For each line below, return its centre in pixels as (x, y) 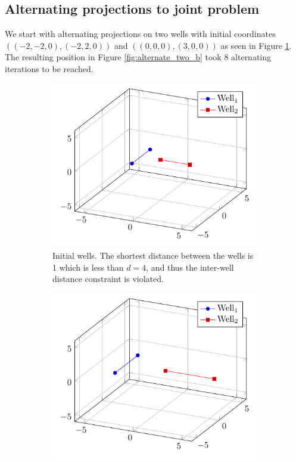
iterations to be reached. (49, 68)
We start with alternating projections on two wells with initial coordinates (140, 34)
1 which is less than (88, 267)
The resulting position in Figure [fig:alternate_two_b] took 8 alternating (138, 57)
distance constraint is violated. (108, 279)
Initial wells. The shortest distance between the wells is (153, 255)
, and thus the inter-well (190, 267)
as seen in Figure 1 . (256, 45)
